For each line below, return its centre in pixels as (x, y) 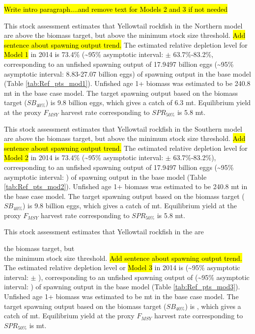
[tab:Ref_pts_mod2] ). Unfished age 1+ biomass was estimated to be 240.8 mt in (126, 186)
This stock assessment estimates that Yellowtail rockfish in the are (104, 232)
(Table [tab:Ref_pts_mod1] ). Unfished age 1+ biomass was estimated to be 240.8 (127, 83)
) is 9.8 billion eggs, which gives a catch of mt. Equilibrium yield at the (129, 206)
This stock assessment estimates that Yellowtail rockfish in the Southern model (123, 128)
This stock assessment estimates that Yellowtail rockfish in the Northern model (123, 25)
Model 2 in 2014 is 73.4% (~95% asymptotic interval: (84, 157)
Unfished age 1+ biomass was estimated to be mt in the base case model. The (121, 296)
